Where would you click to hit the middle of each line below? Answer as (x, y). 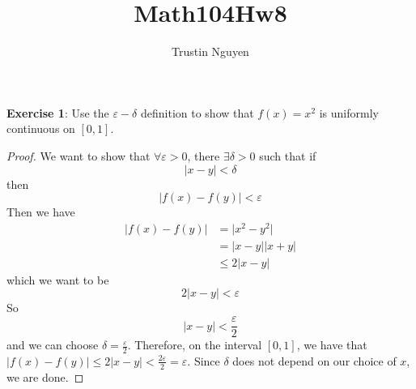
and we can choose (53, 345)
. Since (204, 360)
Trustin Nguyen (210, 51)
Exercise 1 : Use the (58, 112)
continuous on (41, 128)
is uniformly (349, 112)
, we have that (332, 345)
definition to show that (197, 112)
